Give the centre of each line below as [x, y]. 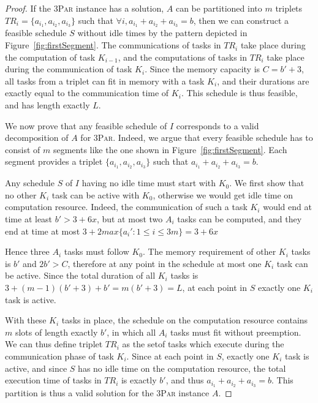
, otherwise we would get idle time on [223, 194]
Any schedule [30, 183]
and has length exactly [47, 105]
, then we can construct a [241, 20]
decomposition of [37, 137]
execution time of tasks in [53, 380]
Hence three [27, 251]
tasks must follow [97, 251]
